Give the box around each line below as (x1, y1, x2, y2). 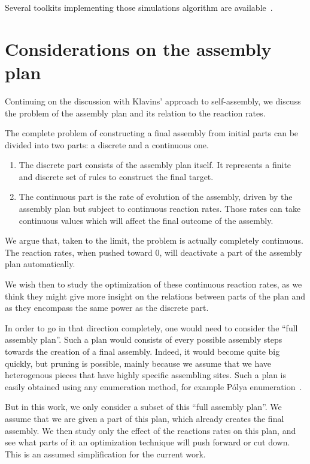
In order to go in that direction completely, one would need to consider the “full (5, 321, 298, 334)
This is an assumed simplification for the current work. (5, 447, 206, 460)
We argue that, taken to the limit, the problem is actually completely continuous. (5, 234, 303, 247)
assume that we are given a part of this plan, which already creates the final (5, 412, 284, 424)
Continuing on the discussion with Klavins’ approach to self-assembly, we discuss (5, 94, 301, 107)
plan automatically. (5, 258, 75, 270)
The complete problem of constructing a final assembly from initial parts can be (5, 127, 299, 139)
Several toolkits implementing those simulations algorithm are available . (5, 1, 273, 13)
